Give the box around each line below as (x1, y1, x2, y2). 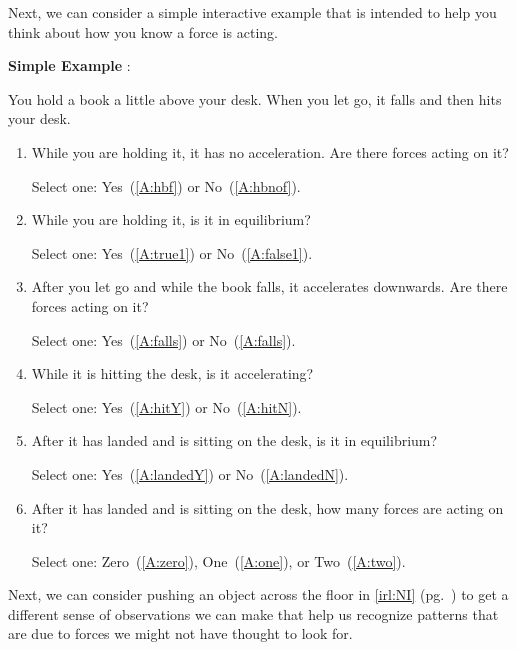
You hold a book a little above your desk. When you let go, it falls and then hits (8, 88, 502, 109)
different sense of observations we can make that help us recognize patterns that (8, 603, 499, 624)
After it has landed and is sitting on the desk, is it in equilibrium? (31, 430, 438, 451)
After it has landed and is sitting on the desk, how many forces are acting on (31, 497, 504, 518)
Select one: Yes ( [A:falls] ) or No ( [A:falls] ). (31, 329, 296, 350)
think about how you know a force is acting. (8, 21, 279, 42)
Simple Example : (8, 55, 131, 76)
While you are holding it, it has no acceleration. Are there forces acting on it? (31, 141, 509, 162)
